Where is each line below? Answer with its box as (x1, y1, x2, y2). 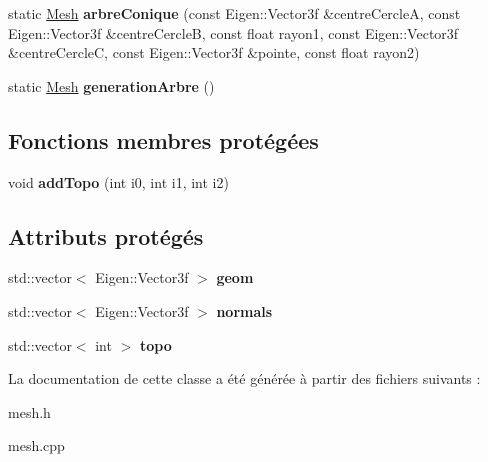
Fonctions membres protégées (8, 124, 319, 155)
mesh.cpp (8, 435, 65, 456)
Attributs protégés (8, 220, 204, 251)
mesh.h (8, 401, 51, 422)
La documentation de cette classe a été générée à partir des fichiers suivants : (8, 368, 481, 389)
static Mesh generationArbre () (8, 75, 215, 96)
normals (216, 300, 273, 321)
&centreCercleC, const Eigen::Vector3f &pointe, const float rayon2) (8, 42, 420, 63)
